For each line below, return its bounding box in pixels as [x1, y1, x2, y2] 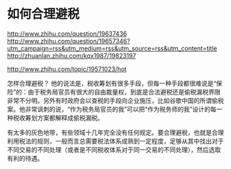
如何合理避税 [7, 6, 80, 22]
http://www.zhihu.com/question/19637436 [7, 29, 127, 38]
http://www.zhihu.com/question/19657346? [7, 37, 131, 45]
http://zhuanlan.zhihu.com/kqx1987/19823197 [7, 51, 136, 59]
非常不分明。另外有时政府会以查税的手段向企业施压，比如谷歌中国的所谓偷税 [7, 96, 224, 104]
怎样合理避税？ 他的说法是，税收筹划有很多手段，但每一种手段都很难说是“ [7, 79, 217, 87]
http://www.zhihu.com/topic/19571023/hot [7, 65, 127, 73]
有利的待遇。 [7, 154, 43, 162]
